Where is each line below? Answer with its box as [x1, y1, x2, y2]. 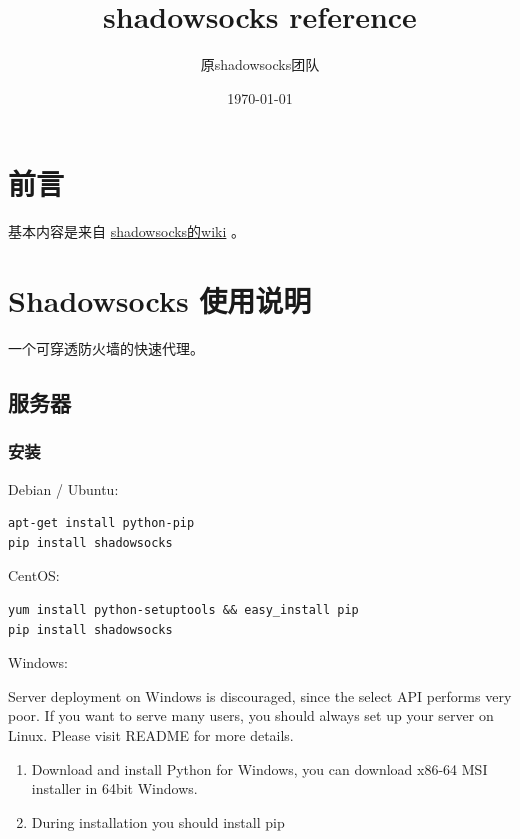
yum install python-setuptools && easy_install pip [8, 602, 359, 617]
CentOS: [8, 565, 60, 586]
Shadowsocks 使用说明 [8, 280, 312, 321]
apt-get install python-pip [8, 516, 195, 531]
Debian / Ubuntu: [8, 478, 119, 499]
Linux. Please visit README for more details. [8, 724, 294, 745]
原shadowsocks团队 [200, 54, 320, 75]
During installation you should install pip [31, 811, 285, 832]
